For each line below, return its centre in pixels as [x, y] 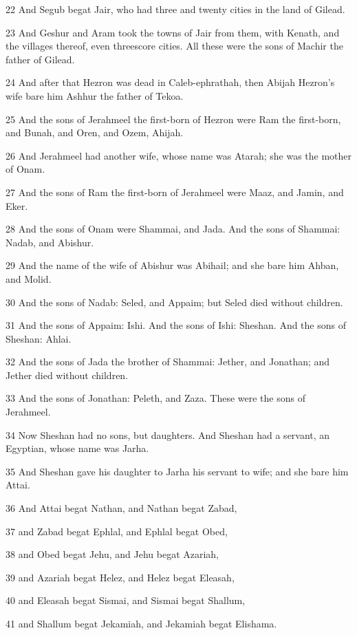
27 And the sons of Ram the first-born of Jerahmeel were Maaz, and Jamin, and [175, 192]
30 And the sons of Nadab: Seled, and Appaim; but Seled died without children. [174, 302]
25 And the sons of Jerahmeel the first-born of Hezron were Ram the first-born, [173, 119]
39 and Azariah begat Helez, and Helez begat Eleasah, [120, 577]
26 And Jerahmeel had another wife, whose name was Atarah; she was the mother [179, 155]
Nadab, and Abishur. [50, 242]
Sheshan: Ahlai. [39, 338]
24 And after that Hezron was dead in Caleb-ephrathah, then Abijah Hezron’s [170, 82]
